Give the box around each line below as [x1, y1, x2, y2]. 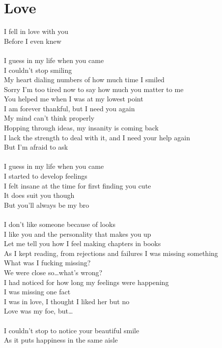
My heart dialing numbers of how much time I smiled [4, 74, 165, 85]
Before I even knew [4, 35, 61, 46]
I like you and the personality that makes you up [4, 228, 151, 239]
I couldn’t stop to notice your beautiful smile [4, 325, 139, 335]
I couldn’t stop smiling [4, 64, 72, 75]
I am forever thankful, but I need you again [4, 103, 135, 113]
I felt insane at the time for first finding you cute [4, 180, 151, 190]
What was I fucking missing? [4, 257, 91, 268]
